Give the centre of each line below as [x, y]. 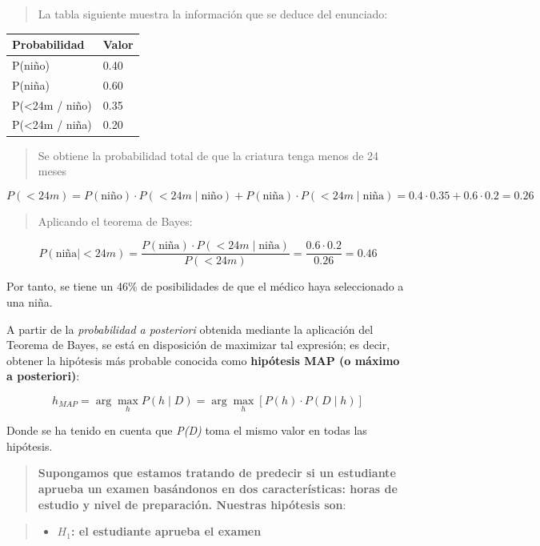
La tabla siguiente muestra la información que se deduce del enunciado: [213, 14]
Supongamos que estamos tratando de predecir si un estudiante [217, 473]
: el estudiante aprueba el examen [166, 531]
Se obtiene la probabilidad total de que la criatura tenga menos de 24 [208, 155]
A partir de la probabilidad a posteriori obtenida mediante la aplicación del [190, 329]
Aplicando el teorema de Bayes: [115, 221]
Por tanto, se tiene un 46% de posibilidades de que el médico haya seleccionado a [205, 286]
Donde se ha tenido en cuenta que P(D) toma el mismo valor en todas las [187, 430]
